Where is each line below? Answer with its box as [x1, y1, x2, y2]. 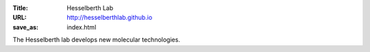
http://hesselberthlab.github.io [66, 14, 153, 22]
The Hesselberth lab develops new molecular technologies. [12, 36, 181, 44]
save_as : [12, 23, 39, 31]
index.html [66, 23, 97, 31]
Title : [12, 4, 29, 12]
